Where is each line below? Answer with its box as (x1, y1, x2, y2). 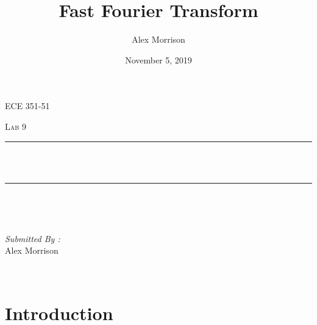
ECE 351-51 (5, 99, 50, 112)
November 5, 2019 (125, 53, 192, 66)
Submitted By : (5, 232, 60, 245)
